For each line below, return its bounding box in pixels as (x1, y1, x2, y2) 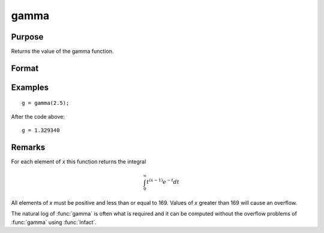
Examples (11, 82, 49, 92)
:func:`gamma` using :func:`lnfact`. (11, 219, 97, 226)
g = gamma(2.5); (22, 99, 70, 107)
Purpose (11, 32, 44, 42)
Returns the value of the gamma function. (11, 48, 114, 55)
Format (11, 63, 39, 73)
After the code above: (11, 113, 65, 120)
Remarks (11, 143, 46, 153)
